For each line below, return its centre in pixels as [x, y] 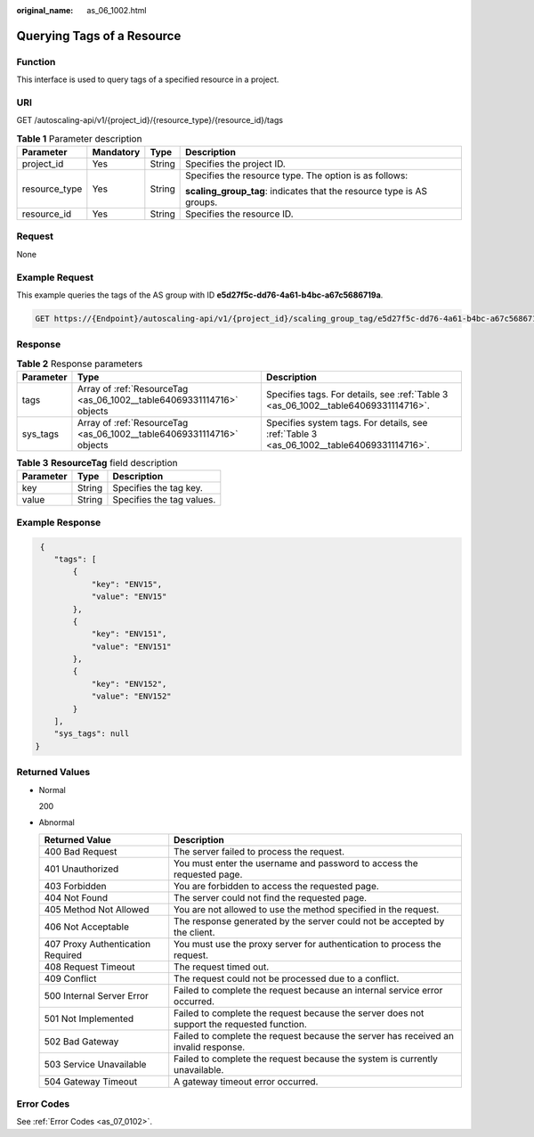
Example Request [55, 277]
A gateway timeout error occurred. [246, 1081]
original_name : [45, 10]
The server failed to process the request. [259, 851]
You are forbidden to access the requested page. [277, 886]
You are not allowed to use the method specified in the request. [307, 909]
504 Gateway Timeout [91, 1081]
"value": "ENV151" [132, 646]
